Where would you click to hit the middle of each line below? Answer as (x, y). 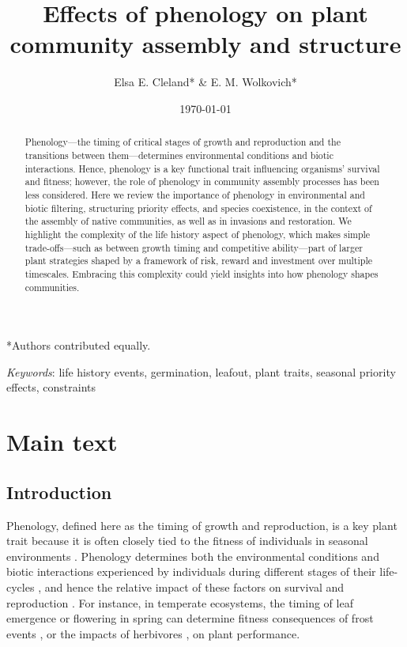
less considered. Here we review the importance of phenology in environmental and (195, 194)
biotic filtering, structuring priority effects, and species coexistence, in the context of (198, 208)
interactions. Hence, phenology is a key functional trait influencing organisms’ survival (202, 168)
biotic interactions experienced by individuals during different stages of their (191, 571)
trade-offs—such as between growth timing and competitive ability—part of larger (194, 247)
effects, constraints (51, 387)
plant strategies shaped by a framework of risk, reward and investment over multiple (198, 261)
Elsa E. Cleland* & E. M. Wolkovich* (205, 82)
